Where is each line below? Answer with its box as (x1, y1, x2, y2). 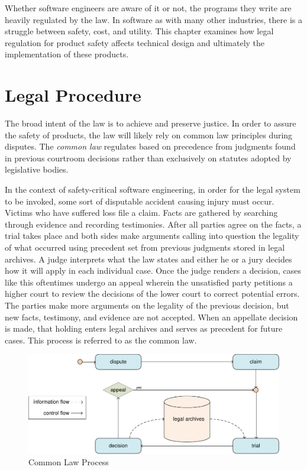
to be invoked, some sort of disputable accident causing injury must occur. (5, 195, 274, 207)
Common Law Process (28, 456, 109, 468)
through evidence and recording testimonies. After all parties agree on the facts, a (5, 218, 302, 230)
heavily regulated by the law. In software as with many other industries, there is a (5, 13, 303, 25)
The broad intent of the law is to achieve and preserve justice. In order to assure (5, 117, 296, 129)
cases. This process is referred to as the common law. (5, 333, 197, 346)
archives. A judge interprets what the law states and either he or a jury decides (5, 252, 292, 265)
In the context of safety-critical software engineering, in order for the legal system (5, 183, 300, 196)
